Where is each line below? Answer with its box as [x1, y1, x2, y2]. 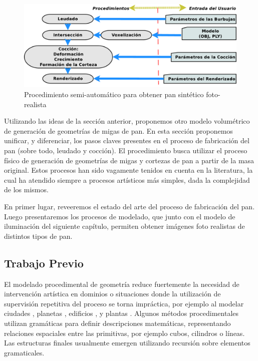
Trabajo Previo [4, 255, 84, 270]
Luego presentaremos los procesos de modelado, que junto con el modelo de [4, 211, 235, 221]
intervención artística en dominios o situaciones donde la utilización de [4, 288, 221, 299]
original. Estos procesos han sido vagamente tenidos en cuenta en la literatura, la [4, 165, 253, 175]
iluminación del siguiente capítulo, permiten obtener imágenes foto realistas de [4, 221, 245, 231]
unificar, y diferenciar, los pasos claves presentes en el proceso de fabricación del [4, 135, 249, 146]
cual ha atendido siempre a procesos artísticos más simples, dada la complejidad [4, 174, 250, 185]
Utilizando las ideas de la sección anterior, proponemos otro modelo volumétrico [4, 116, 250, 126]
